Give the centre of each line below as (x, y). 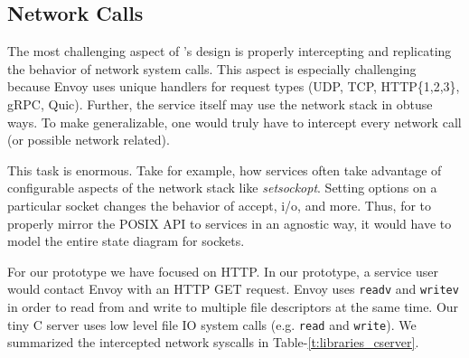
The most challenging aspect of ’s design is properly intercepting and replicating (230, 51)
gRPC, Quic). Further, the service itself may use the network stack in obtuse (220, 104)
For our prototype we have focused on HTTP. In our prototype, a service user (223, 271)
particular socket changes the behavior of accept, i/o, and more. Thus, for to (220, 205)
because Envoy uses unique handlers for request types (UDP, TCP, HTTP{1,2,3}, (234, 86)
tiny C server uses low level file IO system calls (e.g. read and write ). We (212, 324)
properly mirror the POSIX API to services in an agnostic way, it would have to (230, 223)
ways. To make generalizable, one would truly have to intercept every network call (234, 122)
